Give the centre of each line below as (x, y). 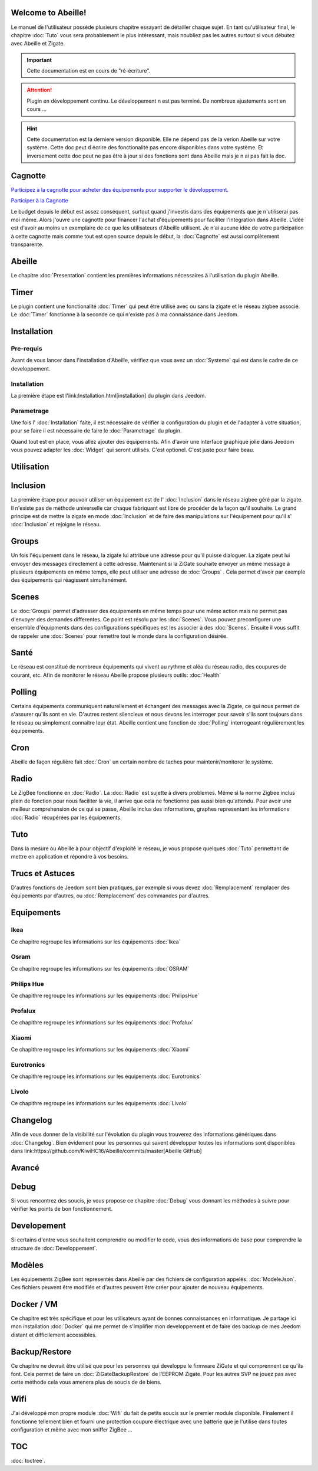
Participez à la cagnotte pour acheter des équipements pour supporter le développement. (120, 189)
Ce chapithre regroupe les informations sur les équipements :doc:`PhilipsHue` (105, 995)
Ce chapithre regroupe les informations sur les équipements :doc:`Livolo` (100, 1103)
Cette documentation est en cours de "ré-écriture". (89, 71)
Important (39, 60)
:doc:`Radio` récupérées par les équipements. (66, 817)
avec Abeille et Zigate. (38, 44)
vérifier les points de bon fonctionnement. (62, 1209)
